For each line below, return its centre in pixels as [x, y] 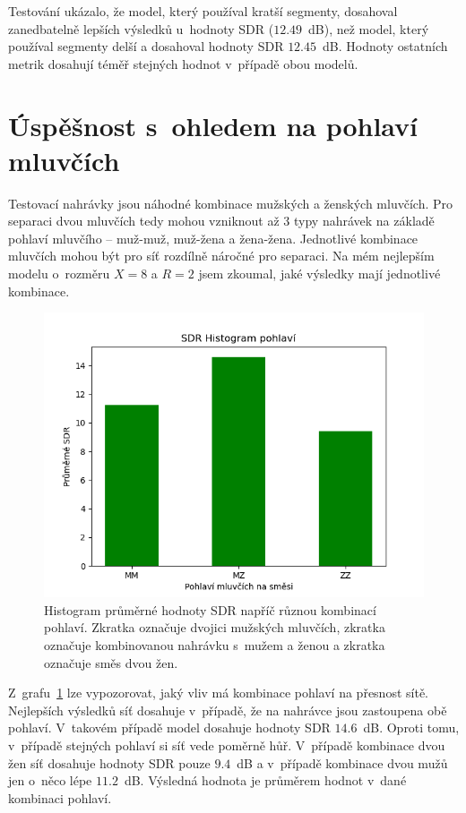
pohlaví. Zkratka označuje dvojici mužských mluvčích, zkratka [215, 627]
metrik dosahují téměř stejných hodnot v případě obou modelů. [183, 63]
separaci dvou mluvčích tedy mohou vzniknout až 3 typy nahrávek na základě [221, 221]
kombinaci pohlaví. [60, 797]
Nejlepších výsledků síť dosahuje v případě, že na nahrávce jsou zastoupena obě [228, 710]
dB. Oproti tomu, [411, 727]
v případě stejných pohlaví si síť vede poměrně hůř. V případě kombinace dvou [227, 745]
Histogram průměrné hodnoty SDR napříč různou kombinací [210, 609]
